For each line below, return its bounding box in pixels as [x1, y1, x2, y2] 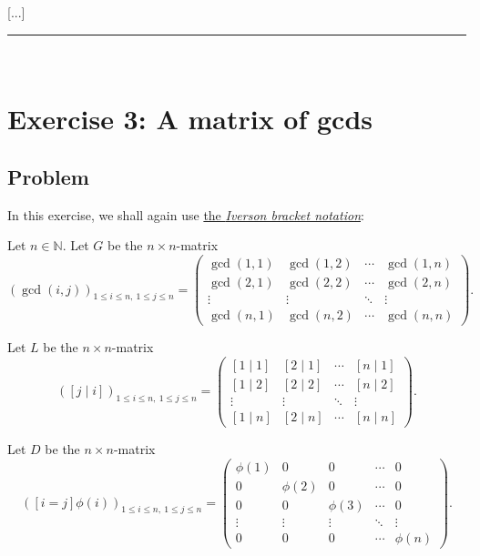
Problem [7, 162, 89, 190]
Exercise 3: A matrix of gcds [7, 100, 373, 137]
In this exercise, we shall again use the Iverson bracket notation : [7, 205, 364, 224]
